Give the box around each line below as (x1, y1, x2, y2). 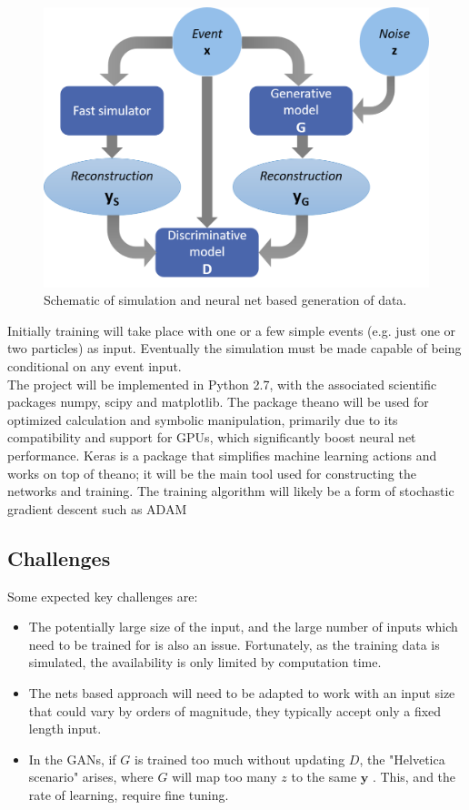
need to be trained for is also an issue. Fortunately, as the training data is (28, 634, 440, 653)
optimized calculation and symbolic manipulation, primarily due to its (7, 410, 398, 429)
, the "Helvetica (359, 749, 445, 768)
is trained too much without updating (134, 749, 345, 768)
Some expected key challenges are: (7, 586, 198, 605)
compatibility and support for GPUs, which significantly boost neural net (7, 428, 416, 447)
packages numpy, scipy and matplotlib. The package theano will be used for (7, 392, 429, 411)
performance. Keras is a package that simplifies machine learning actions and (7, 445, 437, 464)
